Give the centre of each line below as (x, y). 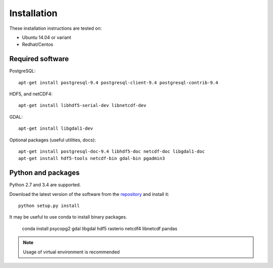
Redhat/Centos (38, 44)
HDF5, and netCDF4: (31, 94)
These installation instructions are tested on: (56, 28)
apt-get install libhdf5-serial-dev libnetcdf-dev (82, 105)
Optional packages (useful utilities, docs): (53, 140)
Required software (39, 59)
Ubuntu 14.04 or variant (47, 37)
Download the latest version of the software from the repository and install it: (89, 194)
